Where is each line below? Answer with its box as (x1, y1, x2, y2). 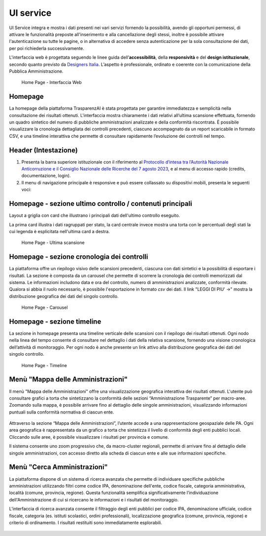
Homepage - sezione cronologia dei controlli (9, 252, 148, 261)
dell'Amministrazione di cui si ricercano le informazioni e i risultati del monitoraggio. (9, 496, 179, 502)
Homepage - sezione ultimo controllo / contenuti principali (9, 200, 192, 208)
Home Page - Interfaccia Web (21, 80, 82, 85)
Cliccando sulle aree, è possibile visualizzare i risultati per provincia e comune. (9, 434, 169, 440)
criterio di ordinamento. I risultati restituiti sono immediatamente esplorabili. (9, 519, 163, 526)
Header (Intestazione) (9, 146, 78, 154)
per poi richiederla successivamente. (9, 45, 85, 51)
